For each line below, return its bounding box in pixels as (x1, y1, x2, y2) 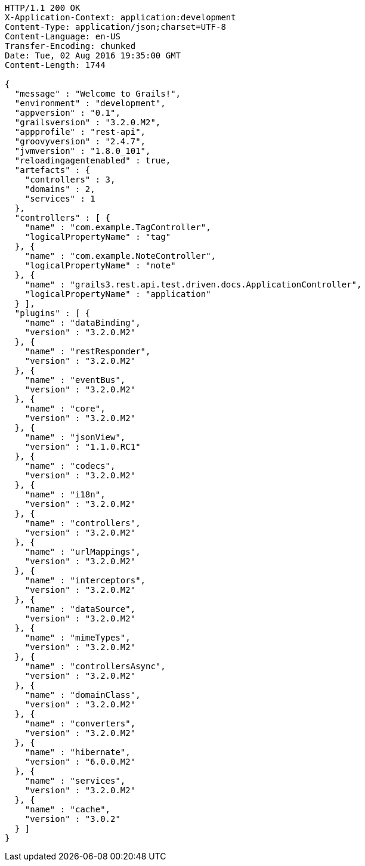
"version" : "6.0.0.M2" (24, 757, 136, 766)
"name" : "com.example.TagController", (24, 222, 211, 232)
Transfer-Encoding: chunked (5, 41, 136, 51)
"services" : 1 (24, 194, 95, 203)
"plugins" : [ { (14, 308, 91, 318)
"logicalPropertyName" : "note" (24, 261, 176, 270)
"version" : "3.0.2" (24, 814, 120, 824)
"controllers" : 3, (24, 175, 116, 184)
